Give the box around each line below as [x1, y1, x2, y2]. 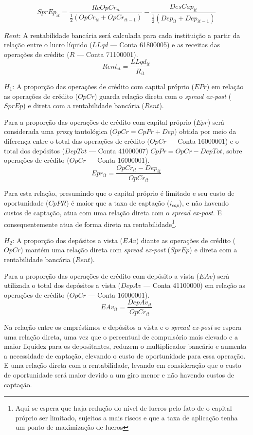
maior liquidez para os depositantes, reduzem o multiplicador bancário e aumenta [4, 341, 247, 351]
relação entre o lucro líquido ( [4, 39, 92, 50]
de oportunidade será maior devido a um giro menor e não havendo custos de [4, 369, 234, 379]
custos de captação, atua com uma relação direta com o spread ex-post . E [4, 208, 222, 218]
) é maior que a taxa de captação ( [66, 197, 170, 208]
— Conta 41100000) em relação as [144, 280, 245, 290]
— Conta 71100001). [77, 49, 138, 59]
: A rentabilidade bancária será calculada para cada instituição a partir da [18, 30, 240, 40]
